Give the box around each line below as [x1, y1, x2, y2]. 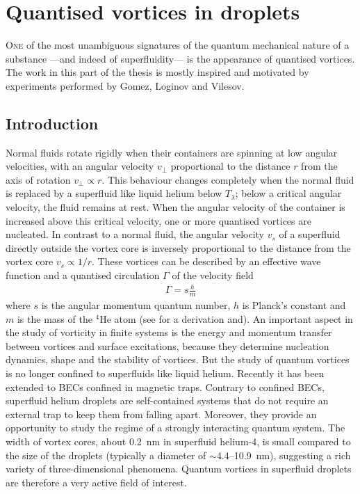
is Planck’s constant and [242, 298, 346, 312]
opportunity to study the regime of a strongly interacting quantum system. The [6, 420, 345, 435]
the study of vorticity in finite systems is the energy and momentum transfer [6, 325, 332, 340]
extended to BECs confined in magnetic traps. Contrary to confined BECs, [6, 379, 325, 394]
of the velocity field [172, 268, 254, 282]
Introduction [6, 112, 99, 134]
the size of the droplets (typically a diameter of [6, 447, 206, 462]
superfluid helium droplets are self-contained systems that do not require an [6, 393, 329, 408]
